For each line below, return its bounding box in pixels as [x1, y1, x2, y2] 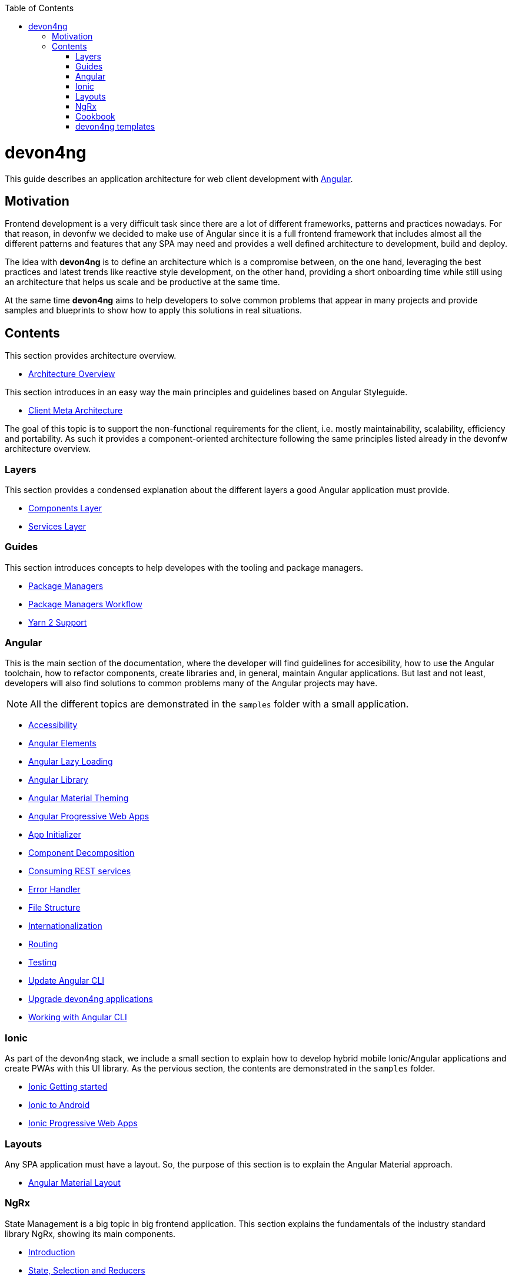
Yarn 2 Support [28, 617, 87, 627]
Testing [28, 957, 57, 968]
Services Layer [28, 521, 86, 531]
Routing [28, 939, 58, 950]
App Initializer [28, 829, 81, 840]
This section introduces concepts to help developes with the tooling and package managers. [5, 562, 364, 573]
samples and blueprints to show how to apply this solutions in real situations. [5, 305, 302, 316]
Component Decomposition [28, 848, 135, 858]
